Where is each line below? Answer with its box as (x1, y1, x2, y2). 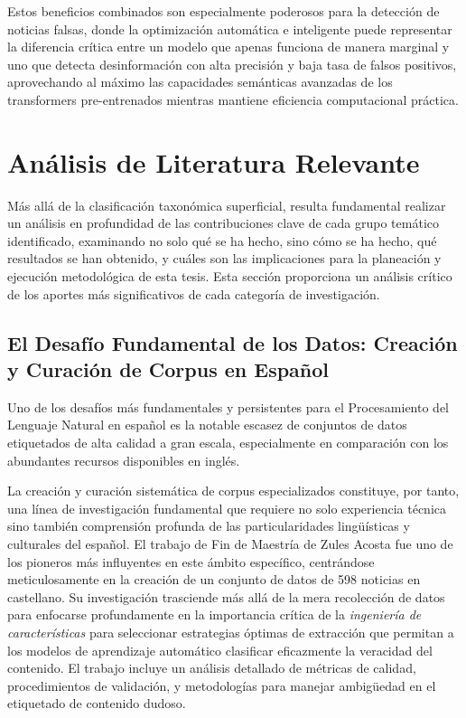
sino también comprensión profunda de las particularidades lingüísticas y (7, 516, 410, 535)
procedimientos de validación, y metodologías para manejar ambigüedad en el (7, 675, 436, 694)
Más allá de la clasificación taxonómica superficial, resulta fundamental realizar (7, 195, 446, 214)
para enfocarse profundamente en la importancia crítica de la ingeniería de (7, 605, 422, 624)
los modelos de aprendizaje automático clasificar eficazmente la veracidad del (7, 640, 433, 659)
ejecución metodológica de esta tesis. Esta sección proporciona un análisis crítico (7, 267, 452, 286)
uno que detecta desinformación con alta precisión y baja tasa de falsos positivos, (7, 54, 457, 73)
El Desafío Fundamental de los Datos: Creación (7, 328, 458, 356)
